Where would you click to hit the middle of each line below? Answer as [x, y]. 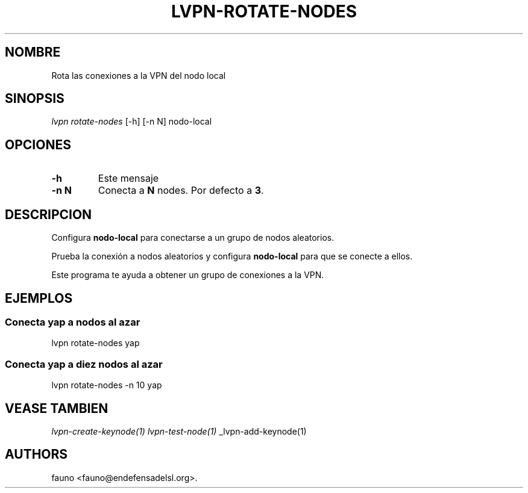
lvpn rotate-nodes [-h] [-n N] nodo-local [132, 122]
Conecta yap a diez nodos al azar [84, 364]
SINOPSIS [35, 99]
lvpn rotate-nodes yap [96, 343]
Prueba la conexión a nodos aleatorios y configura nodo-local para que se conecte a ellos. [232, 256]
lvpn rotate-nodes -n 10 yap [107, 385]
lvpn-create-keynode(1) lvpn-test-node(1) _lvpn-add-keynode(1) [179, 431]
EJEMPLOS [39, 298]
